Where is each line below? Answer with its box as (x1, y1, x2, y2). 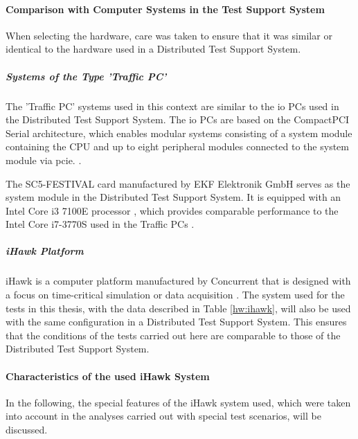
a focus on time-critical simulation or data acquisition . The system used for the (6, 287, 345, 302)
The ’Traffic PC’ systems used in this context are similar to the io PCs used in (6, 98, 339, 113)
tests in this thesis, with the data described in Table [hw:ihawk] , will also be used (6, 301, 351, 315)
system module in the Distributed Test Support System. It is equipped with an (6, 190, 341, 204)
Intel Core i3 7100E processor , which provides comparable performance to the (6, 203, 339, 217)
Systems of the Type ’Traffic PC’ (6, 69, 167, 83)
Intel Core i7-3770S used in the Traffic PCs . (6, 217, 195, 231)
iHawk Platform (6, 244, 84, 258)
